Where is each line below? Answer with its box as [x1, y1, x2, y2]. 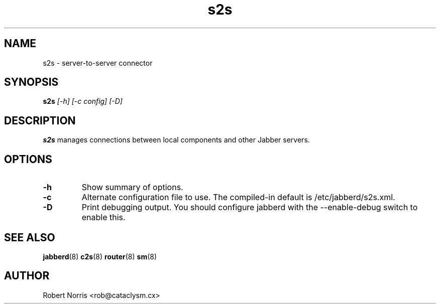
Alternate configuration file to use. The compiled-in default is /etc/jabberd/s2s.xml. [81, 192, 395, 203]
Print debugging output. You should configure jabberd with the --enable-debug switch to [81, 202, 418, 213]
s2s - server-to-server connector [43, 58, 153, 67]
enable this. [81, 212, 126, 223]
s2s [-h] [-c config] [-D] [43, 97, 123, 106]
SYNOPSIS [4, 76, 59, 89]
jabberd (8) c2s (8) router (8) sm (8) [43, 252, 157, 261]
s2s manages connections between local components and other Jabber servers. [43, 135, 310, 144]
